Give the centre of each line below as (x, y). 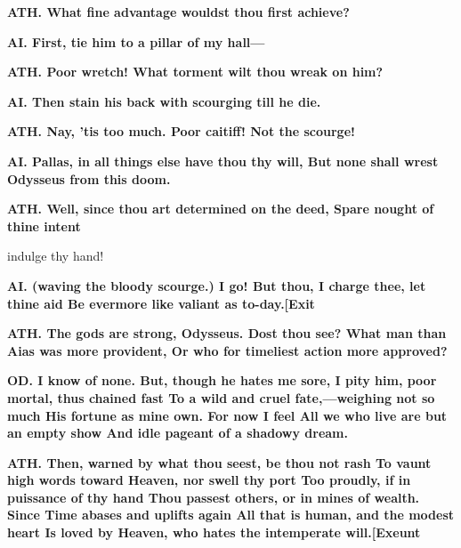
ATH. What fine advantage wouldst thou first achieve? (178, 12)
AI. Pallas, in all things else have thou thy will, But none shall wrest (223, 161)
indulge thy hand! (56, 256)
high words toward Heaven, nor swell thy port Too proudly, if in (209, 480)
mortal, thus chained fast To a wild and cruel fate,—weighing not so (221, 397)
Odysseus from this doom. (89, 178)
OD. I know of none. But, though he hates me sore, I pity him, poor (222, 380)
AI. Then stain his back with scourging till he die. (164, 101)
